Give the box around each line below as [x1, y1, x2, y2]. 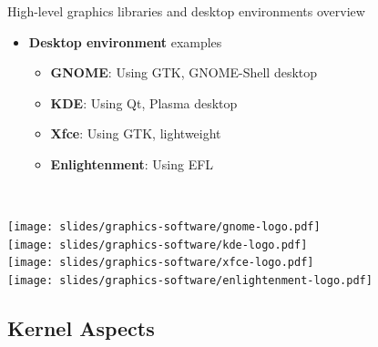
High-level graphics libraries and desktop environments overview [7, 2, 365, 20]
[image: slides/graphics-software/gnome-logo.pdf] [7, 220, 321, 234]
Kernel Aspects [7, 314, 155, 342]
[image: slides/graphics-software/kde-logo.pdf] [7, 238, 308, 251]
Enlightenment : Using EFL [50, 154, 214, 173]
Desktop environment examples [28, 32, 222, 51]
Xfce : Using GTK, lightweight [50, 124, 221, 143]
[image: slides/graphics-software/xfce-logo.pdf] [7, 256, 314, 270]
